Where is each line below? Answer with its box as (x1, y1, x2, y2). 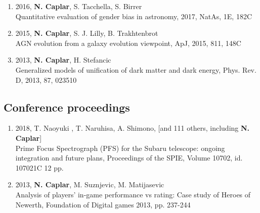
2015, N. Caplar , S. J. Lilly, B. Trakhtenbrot (15, 28, 158, 38)
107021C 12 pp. (15, 162, 64, 173)
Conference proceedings (4, 99, 130, 115)
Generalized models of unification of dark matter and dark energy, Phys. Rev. (15, 64, 256, 75)
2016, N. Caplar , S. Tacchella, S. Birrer (15, 1, 142, 11)
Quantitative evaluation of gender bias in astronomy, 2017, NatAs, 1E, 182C (15, 11, 252, 21)
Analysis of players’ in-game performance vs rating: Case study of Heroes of (15, 189, 251, 199)
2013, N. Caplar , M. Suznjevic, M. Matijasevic (15, 179, 164, 190)
